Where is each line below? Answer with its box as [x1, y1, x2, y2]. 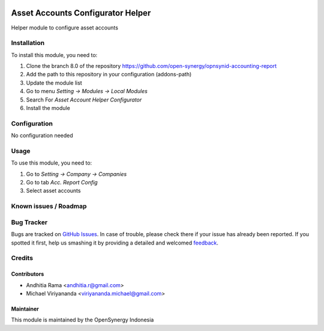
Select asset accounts [26, 187, 81, 195]
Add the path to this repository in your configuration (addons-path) [26, 71, 192, 78]
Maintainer [11, 305, 39, 312]
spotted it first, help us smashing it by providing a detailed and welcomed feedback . [11, 239, 219, 246]
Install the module [26, 105, 70, 111]
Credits [11, 254, 33, 263]
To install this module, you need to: [11, 51, 98, 58]
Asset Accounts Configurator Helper [11, 8, 151, 18]
